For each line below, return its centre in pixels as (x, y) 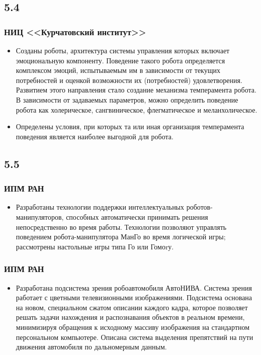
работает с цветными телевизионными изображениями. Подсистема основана (134, 297)
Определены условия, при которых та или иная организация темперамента (130, 126)
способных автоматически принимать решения (137, 216)
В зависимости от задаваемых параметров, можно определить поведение (127, 99)
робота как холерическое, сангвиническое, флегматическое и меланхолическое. (137, 109)
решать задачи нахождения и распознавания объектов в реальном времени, (130, 317)
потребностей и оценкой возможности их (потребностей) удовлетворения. (129, 80)
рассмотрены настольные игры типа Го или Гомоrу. (95, 246)
